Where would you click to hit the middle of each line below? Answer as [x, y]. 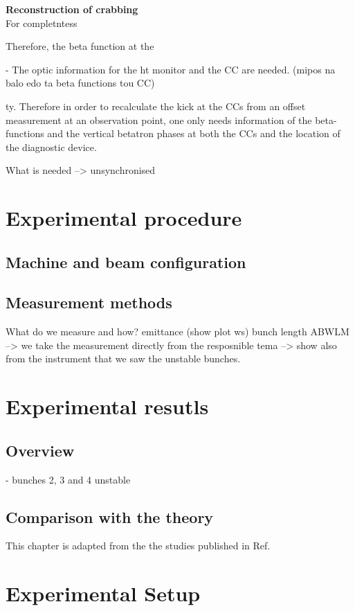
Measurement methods [89, 302]
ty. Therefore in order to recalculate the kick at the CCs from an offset [156, 106]
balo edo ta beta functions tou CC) [80, 83]
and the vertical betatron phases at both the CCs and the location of [194, 133]
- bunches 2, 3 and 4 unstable [68, 479]
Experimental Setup [103, 593]
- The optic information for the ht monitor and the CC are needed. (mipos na [171, 69]
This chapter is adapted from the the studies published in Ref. [138, 546]
